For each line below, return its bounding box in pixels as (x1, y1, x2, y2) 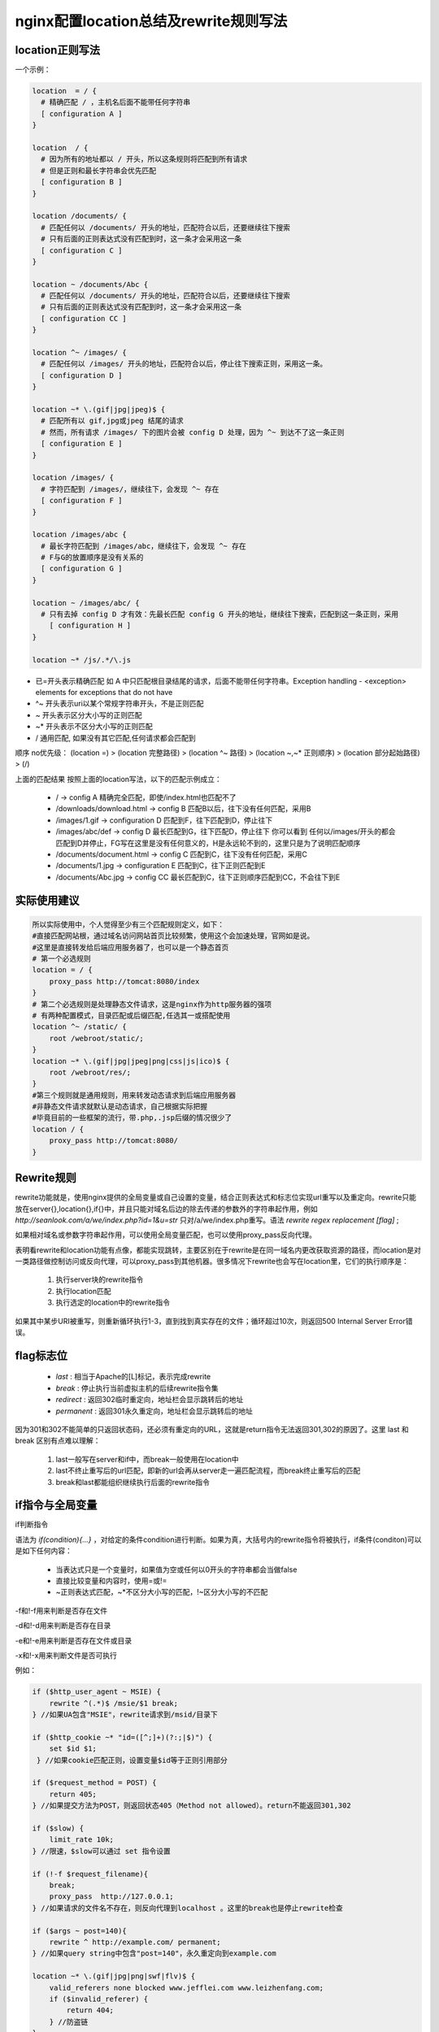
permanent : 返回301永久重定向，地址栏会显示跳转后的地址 (55, 1406, 254, 1416)
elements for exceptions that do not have (35, 687, 173, 697)
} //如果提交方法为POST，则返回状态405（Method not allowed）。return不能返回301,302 (32, 1801, 351, 1810)
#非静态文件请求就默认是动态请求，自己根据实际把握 (32, 1102, 208, 1111)
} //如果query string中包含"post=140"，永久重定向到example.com (32, 1949, 276, 1958)
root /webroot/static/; (49, 1033, 144, 1043)
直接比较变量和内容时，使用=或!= (55, 1576, 167, 1586)
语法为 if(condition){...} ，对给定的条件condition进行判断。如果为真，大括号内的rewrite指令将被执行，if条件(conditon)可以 (15, 1535, 422, 1544)
